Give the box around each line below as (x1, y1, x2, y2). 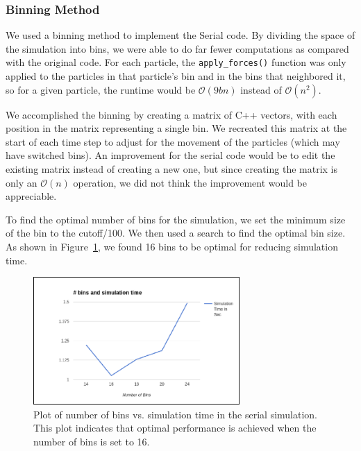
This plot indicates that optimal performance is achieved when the (33, 420, 317, 435)
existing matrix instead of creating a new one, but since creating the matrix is (6, 162, 338, 176)
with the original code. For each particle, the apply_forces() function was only (6, 55, 346, 69)
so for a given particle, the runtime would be (6, 82, 196, 96)
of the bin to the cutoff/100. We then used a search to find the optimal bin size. (6, 226, 346, 240)
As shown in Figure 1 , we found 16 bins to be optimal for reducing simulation (6, 239, 338, 253)
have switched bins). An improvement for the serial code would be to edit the (6, 148, 335, 162)
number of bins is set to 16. (33, 434, 150, 449)
